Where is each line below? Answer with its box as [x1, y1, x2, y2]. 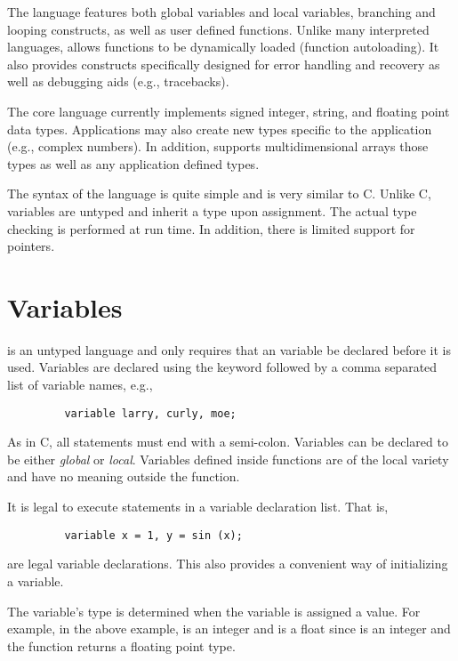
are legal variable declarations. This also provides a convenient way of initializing [7, 554, 448, 573]
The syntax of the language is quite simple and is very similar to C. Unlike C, [7, 184, 431, 203]
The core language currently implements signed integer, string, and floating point [7, 101, 450, 120]
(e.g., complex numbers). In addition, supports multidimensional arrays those [7, 137, 429, 156]
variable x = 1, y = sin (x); [64, 528, 243, 542]
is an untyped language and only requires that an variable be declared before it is [7, 340, 452, 359]
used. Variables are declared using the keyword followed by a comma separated [7, 358, 438, 376]
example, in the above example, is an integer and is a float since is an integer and [7, 619, 451, 638]
